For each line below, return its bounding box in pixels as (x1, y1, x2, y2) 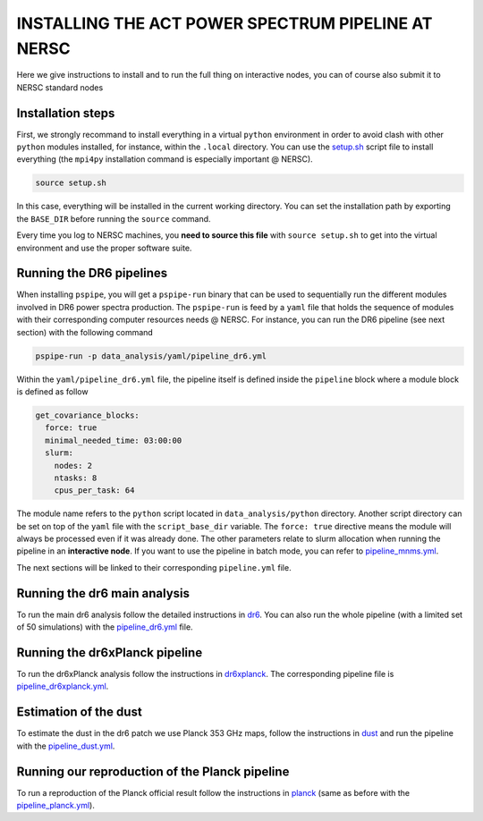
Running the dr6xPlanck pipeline (16, 645, 203, 660)
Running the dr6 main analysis (16, 586, 191, 601)
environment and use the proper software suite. (16, 242, 192, 253)
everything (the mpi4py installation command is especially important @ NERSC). (16, 154, 313, 165)
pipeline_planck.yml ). (16, 800, 96, 811)
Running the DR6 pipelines (16, 266, 168, 281)
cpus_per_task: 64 (54, 486, 135, 495)
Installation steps (16, 106, 115, 121)
